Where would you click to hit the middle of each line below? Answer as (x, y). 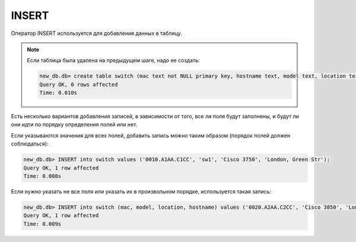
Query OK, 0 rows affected (79, 84)
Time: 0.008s (42, 176)
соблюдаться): (30, 144)
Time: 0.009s (42, 224)
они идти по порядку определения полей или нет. (74, 125)
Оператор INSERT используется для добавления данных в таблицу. (96, 33)
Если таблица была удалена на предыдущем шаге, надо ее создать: (113, 60)
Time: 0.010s (58, 93)
